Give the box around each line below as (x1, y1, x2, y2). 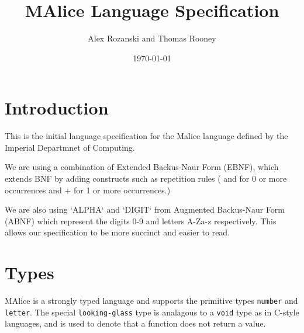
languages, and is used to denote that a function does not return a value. (5, 317, 266, 329)
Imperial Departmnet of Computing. (5, 141, 135, 153)
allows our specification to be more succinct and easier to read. (5, 226, 230, 238)
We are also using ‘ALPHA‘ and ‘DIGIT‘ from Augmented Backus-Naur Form (5, 203, 285, 216)
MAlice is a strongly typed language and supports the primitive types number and (5, 294, 298, 307)
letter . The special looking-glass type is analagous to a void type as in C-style (5, 306, 299, 318)
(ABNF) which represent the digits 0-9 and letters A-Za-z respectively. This (5, 214, 277, 227)
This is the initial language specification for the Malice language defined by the (5, 130, 288, 142)
